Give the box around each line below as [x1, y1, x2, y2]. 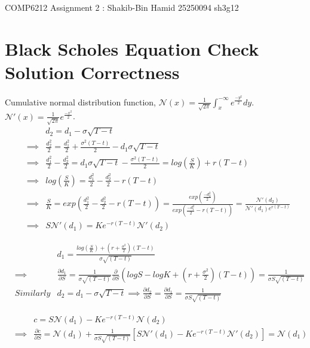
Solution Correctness [5, 59, 180, 84]
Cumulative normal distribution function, [5, 95, 156, 108]
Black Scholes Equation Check [5, 36, 259, 60]
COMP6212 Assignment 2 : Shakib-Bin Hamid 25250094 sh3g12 [5, 1, 239, 13]
